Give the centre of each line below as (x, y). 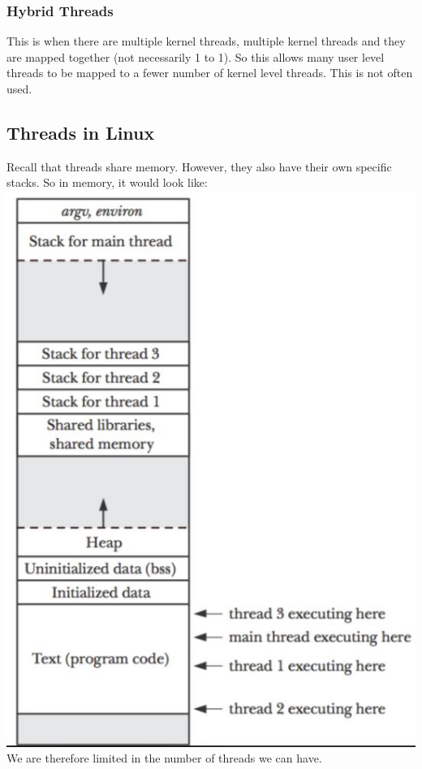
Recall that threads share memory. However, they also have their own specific (199, 166)
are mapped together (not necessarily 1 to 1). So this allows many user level (196, 56)
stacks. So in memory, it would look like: (107, 182)
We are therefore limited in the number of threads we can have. (164, 758)
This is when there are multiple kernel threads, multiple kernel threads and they (206, 41)
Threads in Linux (81, 132)
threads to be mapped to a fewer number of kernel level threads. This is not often (210, 73)
